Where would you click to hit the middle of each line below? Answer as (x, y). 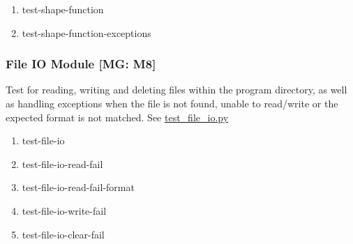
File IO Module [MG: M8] (81, 64)
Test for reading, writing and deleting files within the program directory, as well (176, 90)
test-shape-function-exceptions (87, 32)
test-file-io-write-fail (64, 210)
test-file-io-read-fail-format (78, 187)
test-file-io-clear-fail (63, 234)
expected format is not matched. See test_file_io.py (117, 117)
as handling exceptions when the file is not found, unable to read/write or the (172, 103)
